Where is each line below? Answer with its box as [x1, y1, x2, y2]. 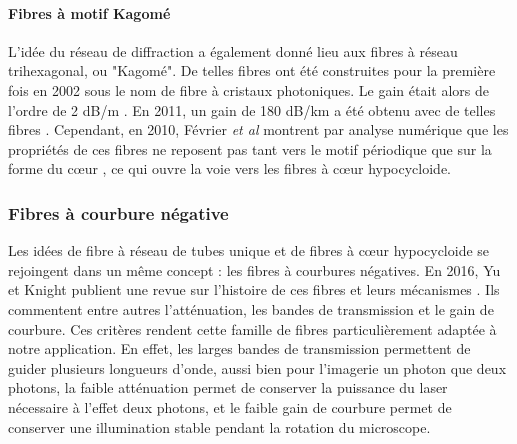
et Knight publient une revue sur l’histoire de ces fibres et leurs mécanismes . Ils [8, 279, 500, 300]
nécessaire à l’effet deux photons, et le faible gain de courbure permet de [8, 396, 452, 417]
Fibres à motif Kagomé [8, 2, 171, 23]
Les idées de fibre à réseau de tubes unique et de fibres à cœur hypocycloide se [8, 240, 490, 261]
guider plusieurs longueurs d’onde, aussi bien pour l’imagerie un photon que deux [8, 357, 507, 378]
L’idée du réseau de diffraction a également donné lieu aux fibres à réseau [8, 40, 458, 61]
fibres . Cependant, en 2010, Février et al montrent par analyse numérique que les [8, 119, 509, 140]
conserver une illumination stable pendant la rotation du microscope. [8, 416, 431, 437]
